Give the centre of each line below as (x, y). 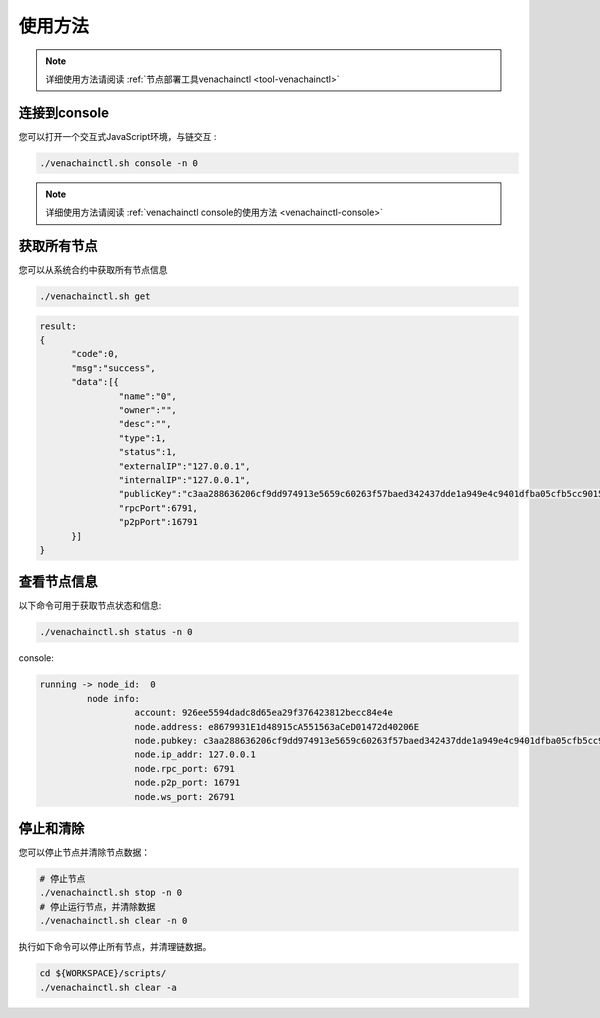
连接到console (64, 112)
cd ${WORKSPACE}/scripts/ (103, 973)
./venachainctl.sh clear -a (108, 987)
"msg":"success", (114, 368)
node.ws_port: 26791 (184, 796)
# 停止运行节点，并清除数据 (97, 906)
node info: (113, 698)
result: (58, 326)
